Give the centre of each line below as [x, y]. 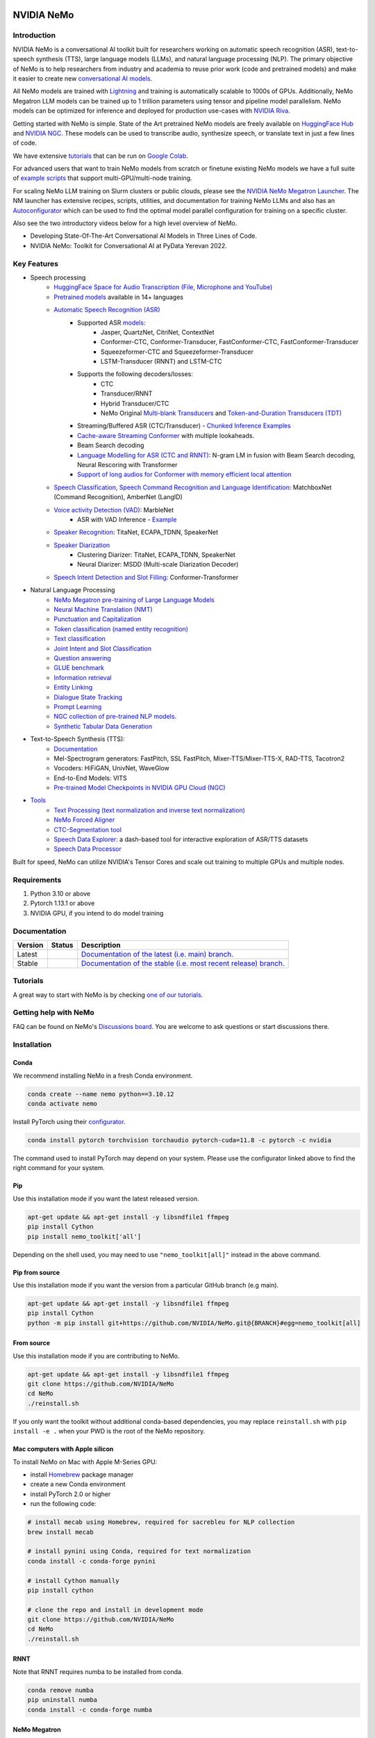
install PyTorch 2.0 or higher [70, 1494]
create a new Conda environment [78, 1484]
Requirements [37, 879]
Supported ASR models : [111, 323]
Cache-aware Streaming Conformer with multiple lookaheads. [166, 435]
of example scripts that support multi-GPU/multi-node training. [102, 178]
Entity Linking [73, 688]
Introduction [34, 35]
